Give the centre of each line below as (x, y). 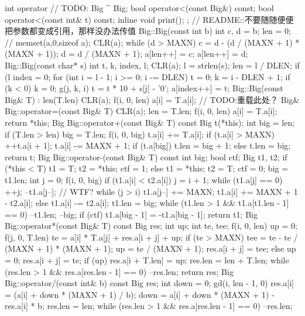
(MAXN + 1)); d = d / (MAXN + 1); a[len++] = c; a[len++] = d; (126, 54)
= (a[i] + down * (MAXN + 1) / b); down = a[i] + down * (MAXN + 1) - (140, 294)
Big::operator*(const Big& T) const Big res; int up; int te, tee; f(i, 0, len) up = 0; (151, 226)
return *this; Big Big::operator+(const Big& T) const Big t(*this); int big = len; (150, 122)
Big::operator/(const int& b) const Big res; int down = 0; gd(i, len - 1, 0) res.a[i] (149, 283)
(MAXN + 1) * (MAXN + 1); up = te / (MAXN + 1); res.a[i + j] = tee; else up (150, 248)
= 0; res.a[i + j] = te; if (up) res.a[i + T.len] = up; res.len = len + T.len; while (147, 260)
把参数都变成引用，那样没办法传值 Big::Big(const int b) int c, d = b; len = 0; (148, 31)
